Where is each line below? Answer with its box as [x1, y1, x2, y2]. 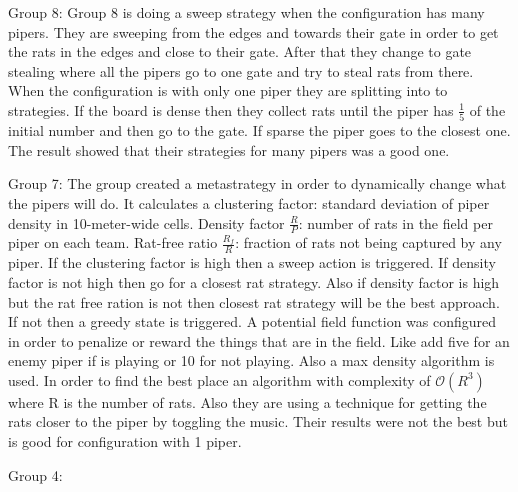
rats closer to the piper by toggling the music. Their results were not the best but [8, 411, 508, 432]
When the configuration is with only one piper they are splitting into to [8, 80, 448, 101]
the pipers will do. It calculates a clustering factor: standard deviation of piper [8, 193, 490, 214]
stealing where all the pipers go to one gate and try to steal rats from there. [8, 60, 474, 81]
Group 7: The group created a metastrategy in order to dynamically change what [8, 173, 507, 194]
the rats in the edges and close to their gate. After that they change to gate [8, 41, 472, 62]
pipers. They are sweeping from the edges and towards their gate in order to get [8, 21, 499, 42]
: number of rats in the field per [298, 212, 493, 233]
